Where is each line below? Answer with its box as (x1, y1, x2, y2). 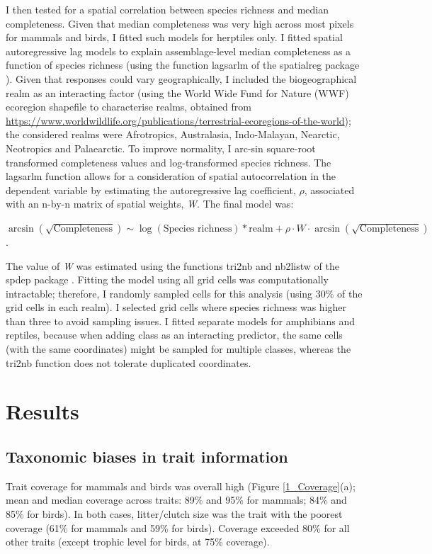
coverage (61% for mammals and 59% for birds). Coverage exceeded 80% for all (6, 520, 350, 535)
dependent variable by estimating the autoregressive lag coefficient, (6, 182, 296, 197)
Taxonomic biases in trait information (6, 446, 288, 468)
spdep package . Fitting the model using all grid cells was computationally (6, 272, 329, 287)
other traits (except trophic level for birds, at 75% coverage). (6, 534, 270, 549)
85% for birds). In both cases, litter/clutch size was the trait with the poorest (6, 507, 343, 521)
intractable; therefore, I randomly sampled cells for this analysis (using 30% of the (6, 286, 363, 300)
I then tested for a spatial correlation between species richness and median (6, 2, 329, 16)
